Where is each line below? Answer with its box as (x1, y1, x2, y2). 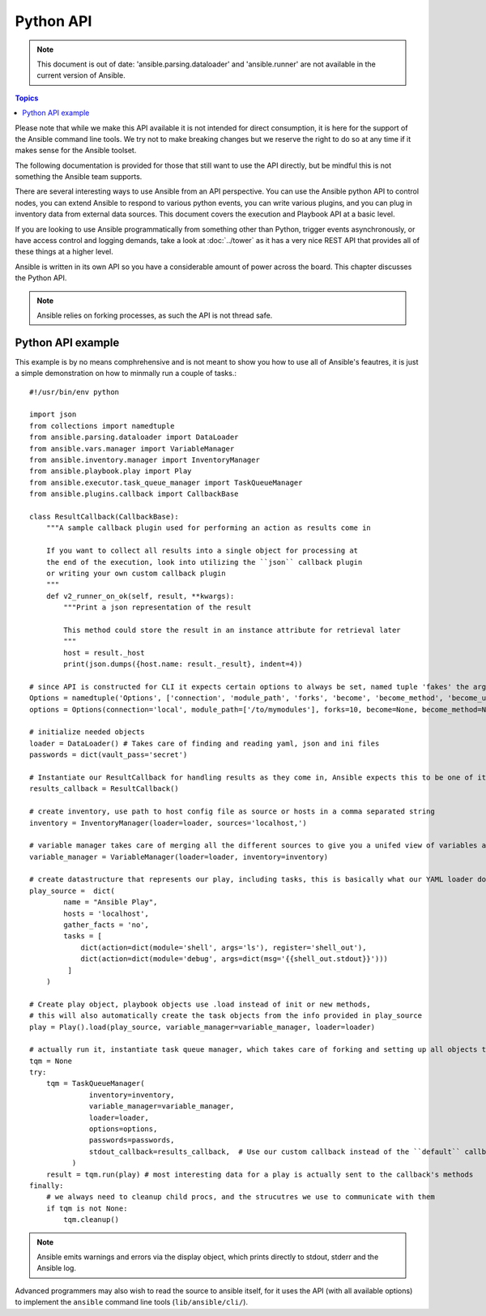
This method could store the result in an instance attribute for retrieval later (63, 625, 401, 634)
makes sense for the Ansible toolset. (15, 146, 137, 156)
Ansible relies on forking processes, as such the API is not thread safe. (36, 310, 273, 320)
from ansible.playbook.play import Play (29, 467, 192, 476)
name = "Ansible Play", (63, 898, 158, 907)
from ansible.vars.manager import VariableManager (29, 444, 235, 453)
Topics (15, 93, 39, 103)
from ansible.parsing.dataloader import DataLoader (29, 433, 239, 442)
